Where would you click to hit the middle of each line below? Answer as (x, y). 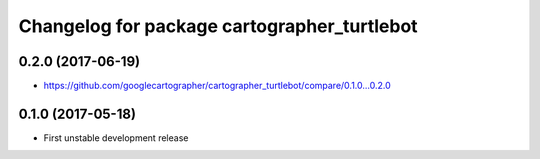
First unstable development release (116, 137)
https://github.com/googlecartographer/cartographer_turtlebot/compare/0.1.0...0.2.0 (217, 86)
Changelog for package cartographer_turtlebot (218, 26)
